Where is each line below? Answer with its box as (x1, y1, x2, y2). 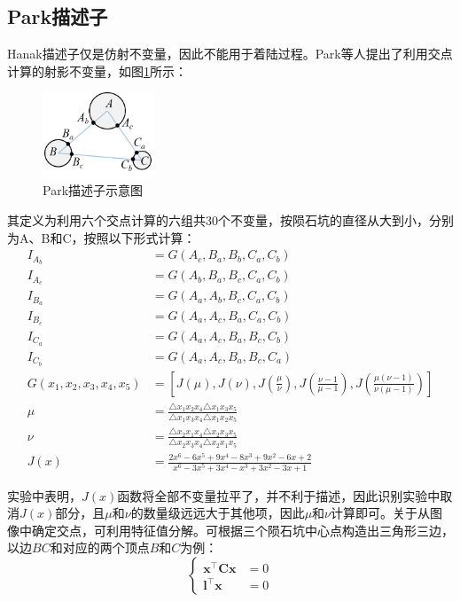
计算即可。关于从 (331, 504, 431, 522)
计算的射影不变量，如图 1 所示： (7, 61, 187, 80)
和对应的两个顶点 (50, 538, 150, 557)
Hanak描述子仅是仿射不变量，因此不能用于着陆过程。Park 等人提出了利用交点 (7, 44, 453, 63)
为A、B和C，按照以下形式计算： (7, 228, 196, 246)
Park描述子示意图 (43, 181, 144, 199)
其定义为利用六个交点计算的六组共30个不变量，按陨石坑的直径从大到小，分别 (7, 211, 454, 230)
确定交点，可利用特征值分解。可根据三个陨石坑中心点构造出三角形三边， (31, 520, 454, 539)
